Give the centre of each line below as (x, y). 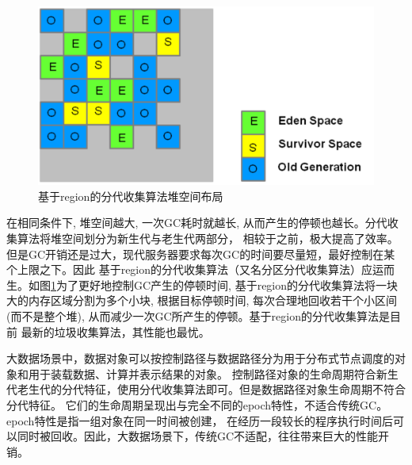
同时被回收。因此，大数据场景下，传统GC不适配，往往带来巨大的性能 (198, 436)
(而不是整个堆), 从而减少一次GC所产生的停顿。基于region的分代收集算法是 (198, 316)
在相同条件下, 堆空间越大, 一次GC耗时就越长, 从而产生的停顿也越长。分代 (197, 223)
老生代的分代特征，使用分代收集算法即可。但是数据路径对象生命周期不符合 (211, 389)
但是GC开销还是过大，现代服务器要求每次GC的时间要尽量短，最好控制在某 (201, 254)
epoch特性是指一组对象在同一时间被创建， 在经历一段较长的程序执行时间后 (200, 420)
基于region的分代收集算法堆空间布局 (131, 196)
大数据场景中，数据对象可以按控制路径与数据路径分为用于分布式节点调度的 (200, 358)
